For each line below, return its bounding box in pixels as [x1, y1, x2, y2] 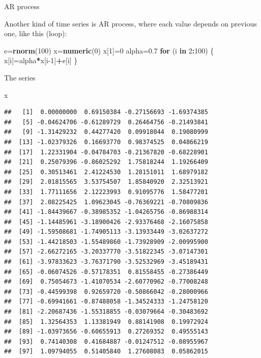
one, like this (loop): [4, 28, 67, 39]
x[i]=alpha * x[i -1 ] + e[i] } [4, 55, 78, 66]
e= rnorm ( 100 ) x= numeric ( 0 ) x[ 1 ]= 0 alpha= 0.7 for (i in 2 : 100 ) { [4, 45, 214, 56]
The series [4, 72, 36, 82]
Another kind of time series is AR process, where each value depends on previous [4, 18, 257, 29]
